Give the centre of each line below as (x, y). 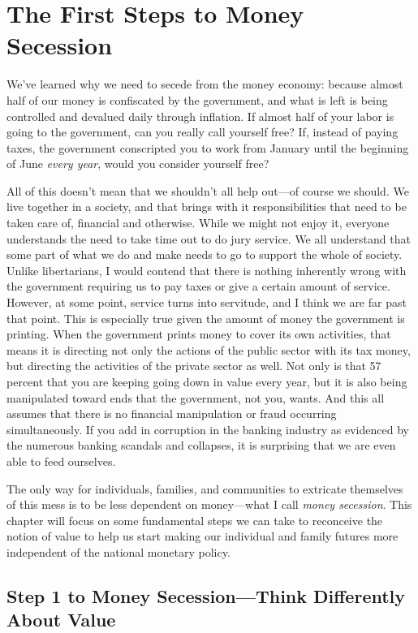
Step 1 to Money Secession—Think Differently (206, 595)
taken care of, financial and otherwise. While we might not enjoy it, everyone (198, 223)
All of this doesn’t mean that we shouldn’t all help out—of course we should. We (208, 190)
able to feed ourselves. (61, 461)
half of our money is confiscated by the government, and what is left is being (197, 99)
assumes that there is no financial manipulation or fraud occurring (172, 413)
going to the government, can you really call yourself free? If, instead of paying (203, 132)
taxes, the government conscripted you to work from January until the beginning (208, 147)
